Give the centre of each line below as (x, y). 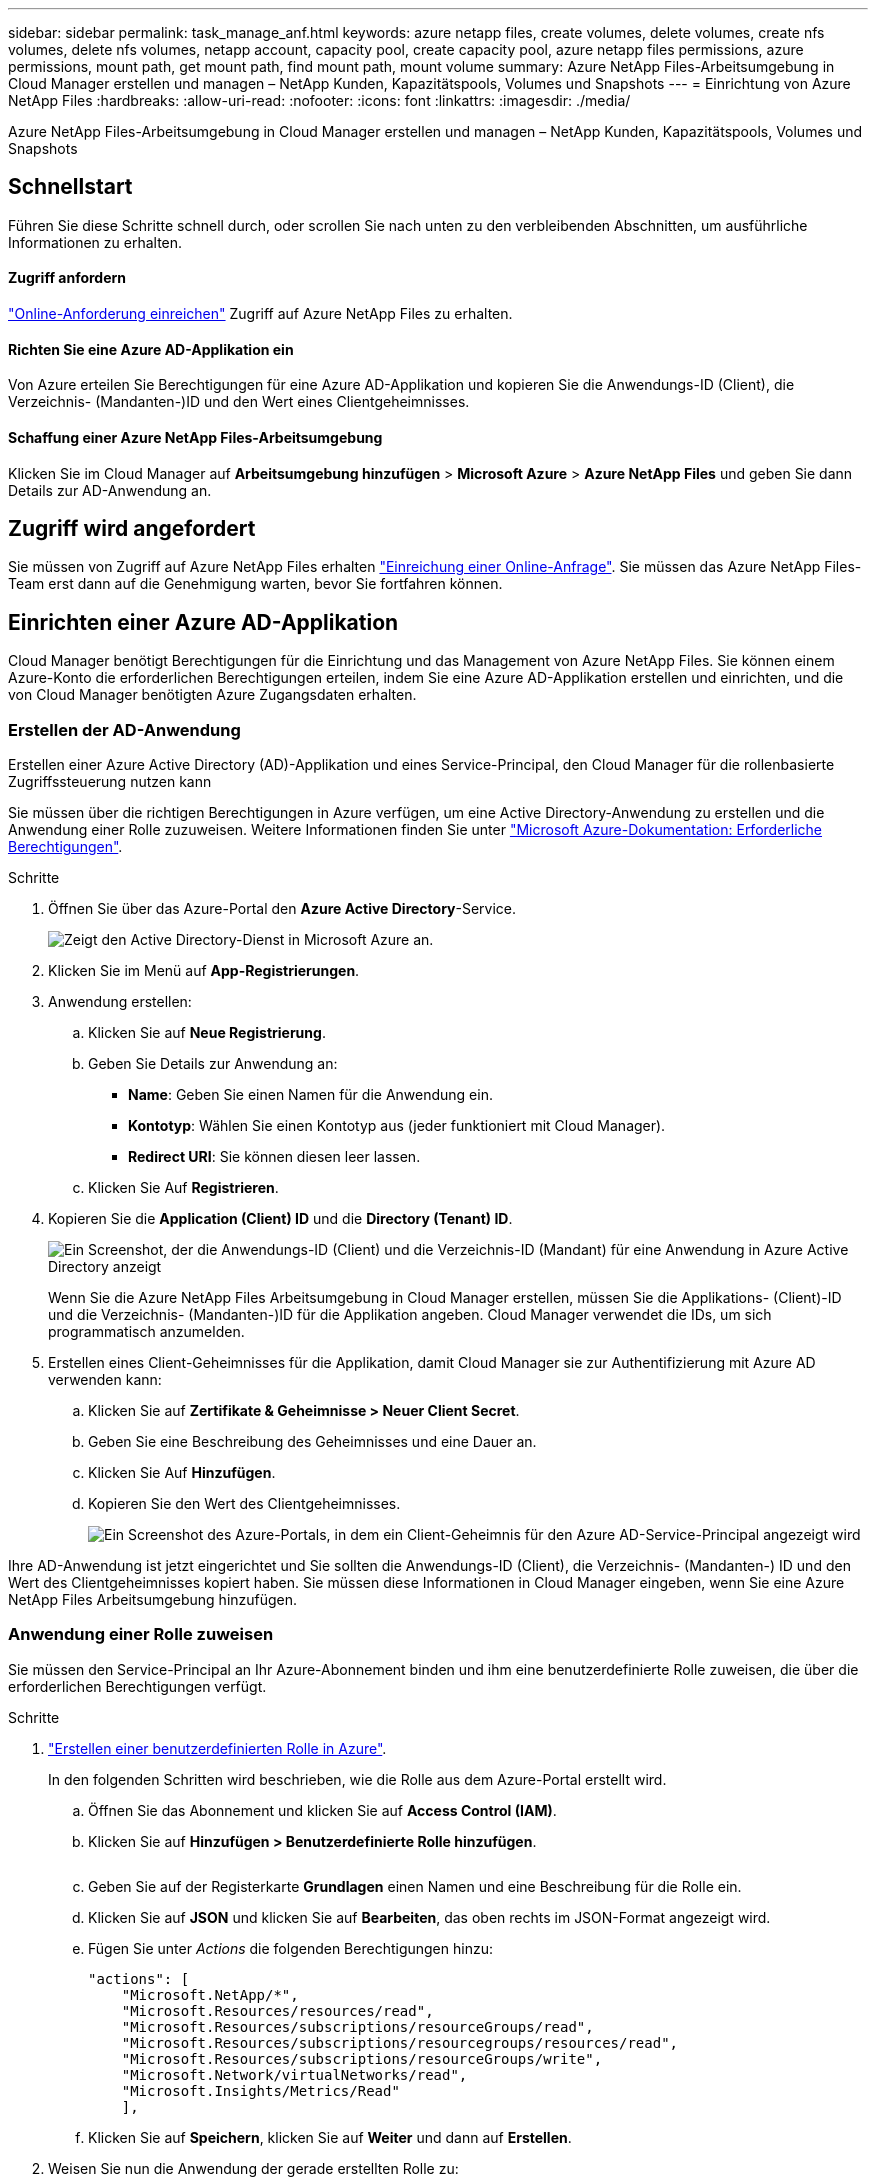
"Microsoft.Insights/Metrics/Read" (260, 2090)
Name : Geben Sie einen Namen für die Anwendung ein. (310, 1094)
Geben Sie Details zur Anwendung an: (213, 1063)
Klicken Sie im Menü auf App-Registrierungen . (204, 970)
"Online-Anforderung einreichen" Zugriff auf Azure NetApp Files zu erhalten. (260, 314)
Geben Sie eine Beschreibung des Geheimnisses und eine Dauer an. (312, 1441)
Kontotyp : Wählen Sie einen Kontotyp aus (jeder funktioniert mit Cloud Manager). (397, 1125)
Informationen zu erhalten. (95, 242)
